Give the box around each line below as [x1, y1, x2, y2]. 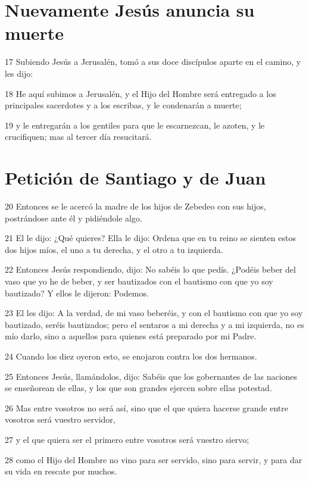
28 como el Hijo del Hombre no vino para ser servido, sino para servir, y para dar [5, 453, 302, 466]
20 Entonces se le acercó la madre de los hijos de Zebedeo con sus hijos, [5, 200, 266, 212]
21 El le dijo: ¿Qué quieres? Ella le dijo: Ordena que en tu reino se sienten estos [5, 232, 296, 244]
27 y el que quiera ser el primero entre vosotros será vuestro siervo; [5, 433, 249, 445]
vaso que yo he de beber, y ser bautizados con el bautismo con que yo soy [5, 274, 273, 287]
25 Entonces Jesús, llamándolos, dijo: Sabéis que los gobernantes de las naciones [5, 370, 298, 382]
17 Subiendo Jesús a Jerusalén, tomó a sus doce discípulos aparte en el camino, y [5, 55, 301, 68]
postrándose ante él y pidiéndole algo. [5, 211, 142, 224]
